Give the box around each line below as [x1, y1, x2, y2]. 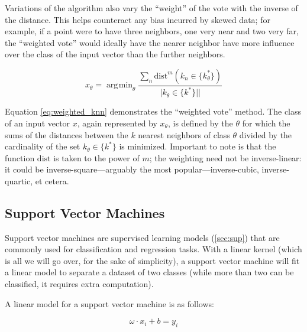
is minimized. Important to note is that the [119, 140, 276, 152]
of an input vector [5, 116, 70, 129]
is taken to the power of [53, 151, 140, 164]
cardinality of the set [5, 140, 80, 152]
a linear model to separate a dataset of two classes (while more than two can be [5, 266, 294, 278]
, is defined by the [167, 116, 233, 129]
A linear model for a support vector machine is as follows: [5, 297, 214, 310]
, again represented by [77, 116, 157, 129]
